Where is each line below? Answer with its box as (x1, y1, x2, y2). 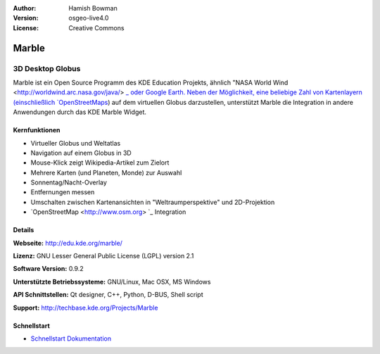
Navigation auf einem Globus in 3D (30, 148, 132, 157)
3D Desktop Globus (13, 63, 81, 73)
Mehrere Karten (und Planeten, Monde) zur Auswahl (30, 168, 182, 177)
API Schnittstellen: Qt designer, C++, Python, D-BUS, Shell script (13, 291, 203, 299)
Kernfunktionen (13, 126, 61, 134)
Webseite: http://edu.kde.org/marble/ (13, 239, 123, 247)
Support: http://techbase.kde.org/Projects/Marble (13, 303, 158, 312)
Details (13, 226, 34, 234)
